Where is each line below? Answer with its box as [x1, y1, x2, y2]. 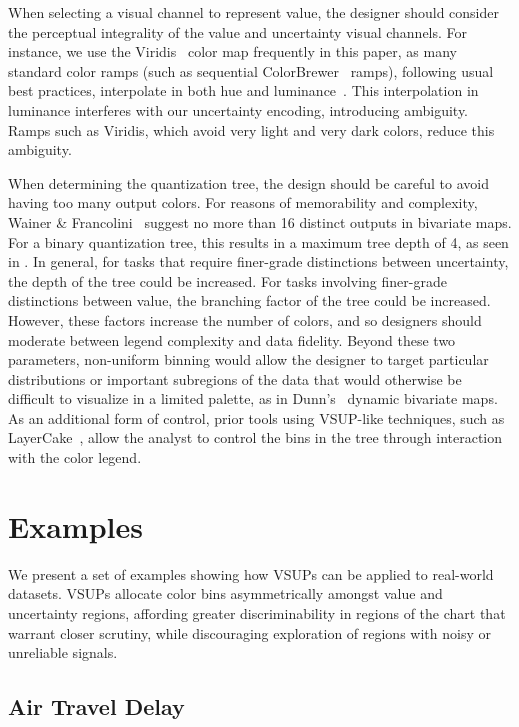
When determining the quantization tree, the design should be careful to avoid [8, 172, 489, 193]
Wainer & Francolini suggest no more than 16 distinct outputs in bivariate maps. [8, 211, 512, 232]
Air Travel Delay [8, 691, 185, 722]
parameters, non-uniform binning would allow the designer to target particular [8, 349, 489, 370]
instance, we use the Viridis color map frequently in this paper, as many [8, 41, 457, 62]
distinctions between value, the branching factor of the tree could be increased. [8, 290, 491, 311]
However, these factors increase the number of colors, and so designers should [8, 309, 482, 330]
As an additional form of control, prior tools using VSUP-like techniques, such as [8, 407, 505, 428]
